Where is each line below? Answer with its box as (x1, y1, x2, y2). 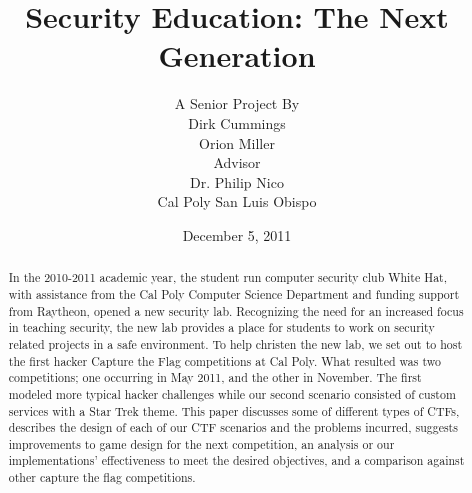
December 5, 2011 (182, 224, 292, 245)
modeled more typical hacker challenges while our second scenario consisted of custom (8, 385, 456, 402)
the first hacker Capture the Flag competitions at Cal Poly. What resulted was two (8, 352, 441, 369)
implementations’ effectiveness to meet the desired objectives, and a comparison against (8, 452, 465, 469)
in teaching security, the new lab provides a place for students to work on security (8, 319, 435, 336)
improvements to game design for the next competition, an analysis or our (8, 435, 395, 452)
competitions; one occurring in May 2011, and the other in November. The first (8, 369, 422, 386)
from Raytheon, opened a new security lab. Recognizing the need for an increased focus (8, 302, 464, 319)
